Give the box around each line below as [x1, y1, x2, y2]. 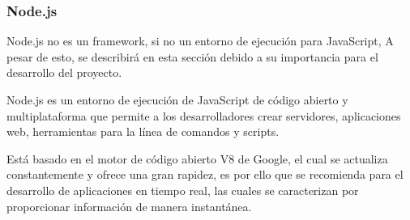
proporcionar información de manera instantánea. [6, 197, 252, 214]
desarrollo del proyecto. [6, 64, 122, 81]
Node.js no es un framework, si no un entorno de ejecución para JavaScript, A [6, 32, 394, 49]
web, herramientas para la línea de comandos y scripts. [6, 123, 280, 140]
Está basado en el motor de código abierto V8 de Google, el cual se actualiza [6, 150, 388, 167]
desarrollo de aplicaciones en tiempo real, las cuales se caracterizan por [6, 181, 359, 198]
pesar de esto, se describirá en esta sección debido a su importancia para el [6, 48, 378, 65]
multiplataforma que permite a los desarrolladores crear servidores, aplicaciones [6, 107, 401, 124]
